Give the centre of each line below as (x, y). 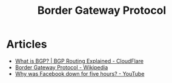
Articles (27, 44)
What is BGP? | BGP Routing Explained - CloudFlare (79, 61)
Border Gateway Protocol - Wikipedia (61, 67)
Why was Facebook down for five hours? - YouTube (80, 73)
